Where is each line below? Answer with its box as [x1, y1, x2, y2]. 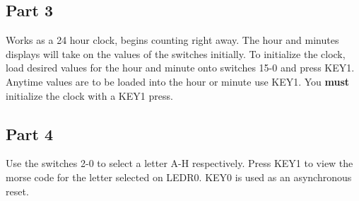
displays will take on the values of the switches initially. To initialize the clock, [6, 46, 346, 61]
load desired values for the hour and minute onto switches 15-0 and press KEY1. [6, 60, 355, 75]
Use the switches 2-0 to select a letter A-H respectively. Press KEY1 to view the [6, 156, 353, 171]
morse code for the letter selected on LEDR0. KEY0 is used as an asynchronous [6, 169, 352, 184]
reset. [6, 183, 29, 198]
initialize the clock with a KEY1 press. [6, 88, 173, 103]
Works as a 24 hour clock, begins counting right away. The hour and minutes [6, 33, 339, 47]
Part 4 [6, 122, 54, 144]
